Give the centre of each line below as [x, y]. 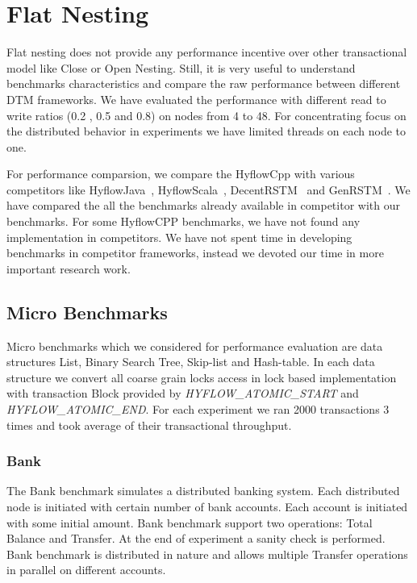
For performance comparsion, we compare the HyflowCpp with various [181, 174]
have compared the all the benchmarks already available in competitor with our [203, 205]
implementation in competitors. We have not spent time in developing [179, 237]
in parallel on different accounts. [86, 570]
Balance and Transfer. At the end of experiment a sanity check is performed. [196, 538]
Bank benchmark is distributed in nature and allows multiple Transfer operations [207, 554]
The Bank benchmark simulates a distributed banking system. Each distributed [203, 491]
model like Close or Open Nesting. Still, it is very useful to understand [181, 67]
